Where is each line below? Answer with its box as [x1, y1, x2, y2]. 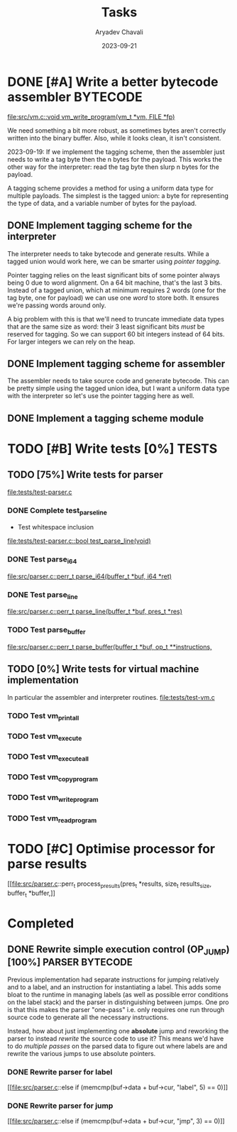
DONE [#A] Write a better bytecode [7, 74, 219, 89]
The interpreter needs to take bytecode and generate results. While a [7, 249, 209, 258]
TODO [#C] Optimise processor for [7, 841, 216, 857]
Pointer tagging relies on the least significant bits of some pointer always [7, 270, 220, 279]
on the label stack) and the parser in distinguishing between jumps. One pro [7, 998, 229, 1006]
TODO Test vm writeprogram [7, 793, 99, 804]
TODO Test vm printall [7, 710, 79, 722]
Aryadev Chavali [95, 28, 143, 36]
